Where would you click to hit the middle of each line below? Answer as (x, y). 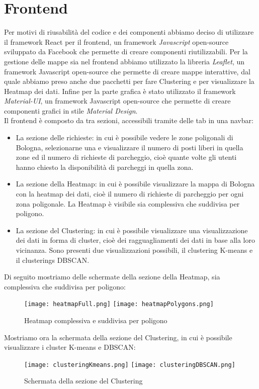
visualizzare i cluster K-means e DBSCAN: (70, 347)
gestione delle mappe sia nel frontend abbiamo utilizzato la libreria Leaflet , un (124, 61)
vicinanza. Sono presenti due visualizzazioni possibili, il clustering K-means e (134, 250)
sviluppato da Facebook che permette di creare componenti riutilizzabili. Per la (126, 52)
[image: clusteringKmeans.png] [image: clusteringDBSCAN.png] (130, 365)
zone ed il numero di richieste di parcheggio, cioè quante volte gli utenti (126, 157)
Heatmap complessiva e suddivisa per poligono (96, 320)
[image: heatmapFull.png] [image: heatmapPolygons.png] (119, 304)
